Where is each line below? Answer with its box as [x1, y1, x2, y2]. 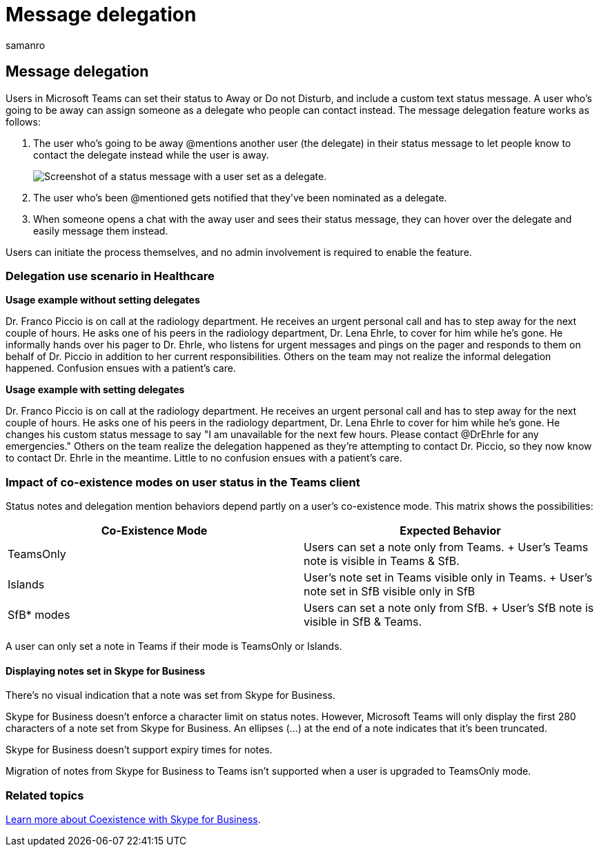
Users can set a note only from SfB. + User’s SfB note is [304, 601, 594, 615]
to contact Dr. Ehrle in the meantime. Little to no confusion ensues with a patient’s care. [6, 452, 402, 464]
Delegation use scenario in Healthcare [6, 268, 215, 283]
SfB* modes [8, 608, 70, 622]
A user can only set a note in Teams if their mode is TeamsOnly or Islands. [6, 640, 342, 653]
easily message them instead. [33, 224, 168, 237]
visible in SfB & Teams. [304, 615, 422, 629]
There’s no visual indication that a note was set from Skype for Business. [6, 689, 335, 702]
